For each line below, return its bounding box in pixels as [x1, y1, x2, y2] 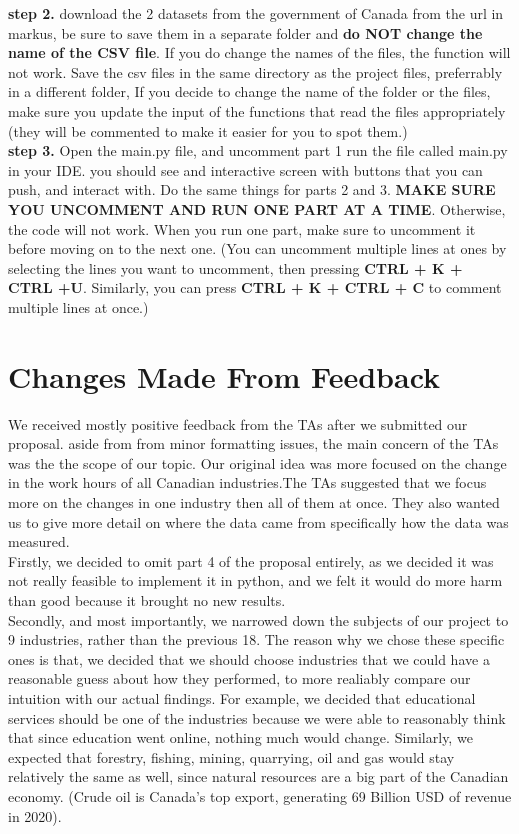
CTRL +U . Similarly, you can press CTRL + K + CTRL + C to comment [8, 277, 502, 298]
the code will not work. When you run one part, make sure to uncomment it [8, 218, 476, 239]
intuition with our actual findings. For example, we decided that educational [8, 687, 476, 708]
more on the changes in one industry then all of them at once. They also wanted [8, 492, 500, 512]
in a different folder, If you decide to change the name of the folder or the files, [8, 81, 491, 102]
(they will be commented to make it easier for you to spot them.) [8, 120, 408, 141]
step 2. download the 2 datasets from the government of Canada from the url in [8, 3, 504, 23]
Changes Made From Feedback [8, 355, 441, 396]
